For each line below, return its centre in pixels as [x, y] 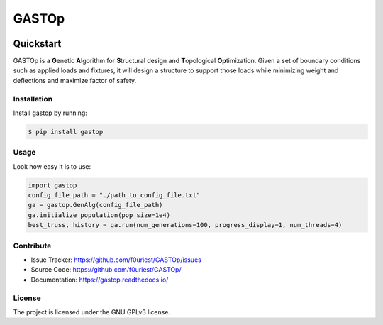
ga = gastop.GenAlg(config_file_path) [95, 205]
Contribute [32, 246]
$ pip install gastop [66, 132]
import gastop [52, 185]
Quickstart [37, 44]
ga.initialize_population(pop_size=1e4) [99, 215]
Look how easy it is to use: [52, 166]
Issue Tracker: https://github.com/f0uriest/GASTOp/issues [116, 260]
